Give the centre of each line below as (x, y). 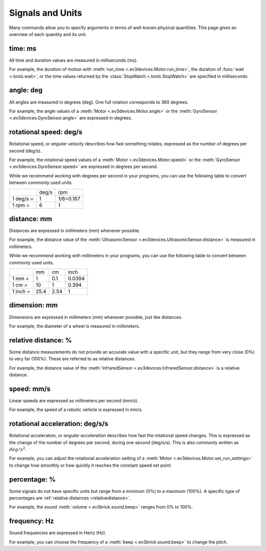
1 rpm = (21, 205)
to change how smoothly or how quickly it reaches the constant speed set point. (91, 465)
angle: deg (26, 90)
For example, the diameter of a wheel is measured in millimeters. (75, 326)
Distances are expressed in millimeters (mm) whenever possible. (75, 231)
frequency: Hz (32, 521)
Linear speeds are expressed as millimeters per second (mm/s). (74, 400)
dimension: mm (33, 305)
